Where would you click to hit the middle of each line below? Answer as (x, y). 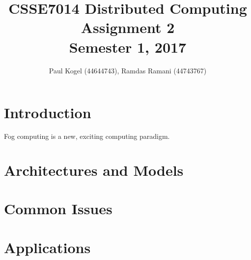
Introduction (48, 113)
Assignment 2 (128, 27)
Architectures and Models (94, 170)
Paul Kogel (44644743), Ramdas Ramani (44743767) (128, 70)
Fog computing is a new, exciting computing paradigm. (87, 136)
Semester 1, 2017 (128, 47)
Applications (47, 247)
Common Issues (58, 209)
